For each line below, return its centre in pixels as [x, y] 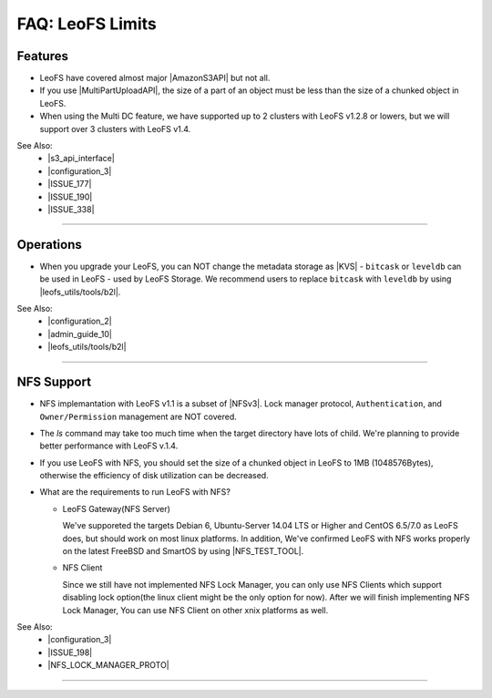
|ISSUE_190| [70, 197]
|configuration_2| [80, 321]
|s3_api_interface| [82, 159]
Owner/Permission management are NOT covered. [138, 416]
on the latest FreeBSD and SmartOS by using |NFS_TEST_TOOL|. [183, 551]
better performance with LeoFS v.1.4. [109, 446]
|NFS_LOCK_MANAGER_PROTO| [109, 665]
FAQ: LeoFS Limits [87, 24]
